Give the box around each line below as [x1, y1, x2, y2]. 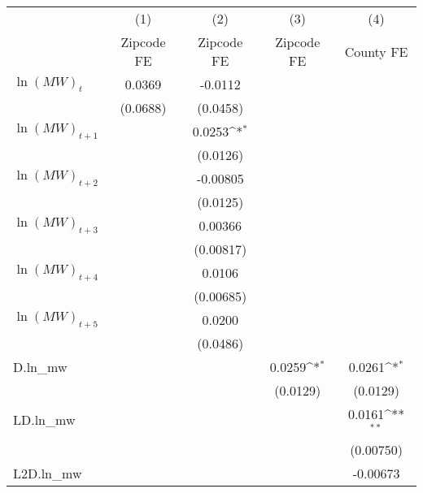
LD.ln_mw [13, 410, 76, 430]
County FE [344, 41, 408, 61]
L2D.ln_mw [13, 463, 82, 482]
